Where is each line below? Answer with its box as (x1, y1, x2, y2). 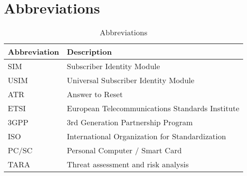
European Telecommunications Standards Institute (66, 103, 240, 114)
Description (66, 46, 112, 58)
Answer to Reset (66, 88, 123, 100)
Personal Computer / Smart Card (66, 145, 182, 156)
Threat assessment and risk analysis (66, 159, 189, 170)
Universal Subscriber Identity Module (66, 74, 195, 86)
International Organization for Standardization (66, 131, 226, 142)
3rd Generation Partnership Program (66, 117, 193, 128)
